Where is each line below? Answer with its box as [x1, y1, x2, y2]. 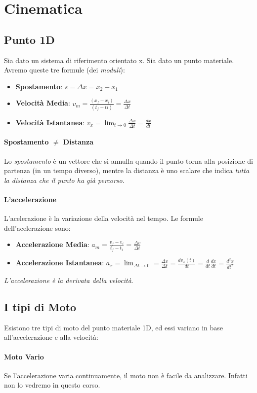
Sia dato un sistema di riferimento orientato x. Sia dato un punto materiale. [4, 55, 234, 65]
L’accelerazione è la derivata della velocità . [4, 275, 133, 286]
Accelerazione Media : [15, 239, 89, 250]
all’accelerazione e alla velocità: [4, 332, 98, 342]
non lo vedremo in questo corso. [4, 380, 100, 390]
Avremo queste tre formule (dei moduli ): [4, 65, 125, 75]
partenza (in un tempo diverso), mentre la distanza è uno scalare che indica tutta [4, 165, 250, 176]
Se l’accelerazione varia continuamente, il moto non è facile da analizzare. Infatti [4, 370, 248, 380]
